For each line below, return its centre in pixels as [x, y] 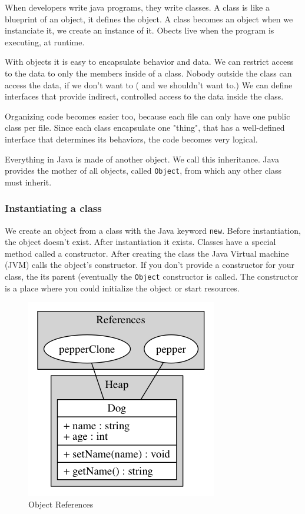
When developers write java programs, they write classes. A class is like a [137, 7]
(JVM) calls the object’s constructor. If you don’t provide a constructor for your [150, 265]
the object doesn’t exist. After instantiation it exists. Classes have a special [140, 242]
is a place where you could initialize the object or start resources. [122, 288]
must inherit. [28, 182]
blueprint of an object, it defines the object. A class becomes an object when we [149, 19]
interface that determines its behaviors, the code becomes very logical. [131, 139]
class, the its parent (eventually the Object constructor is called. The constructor [152, 276]
